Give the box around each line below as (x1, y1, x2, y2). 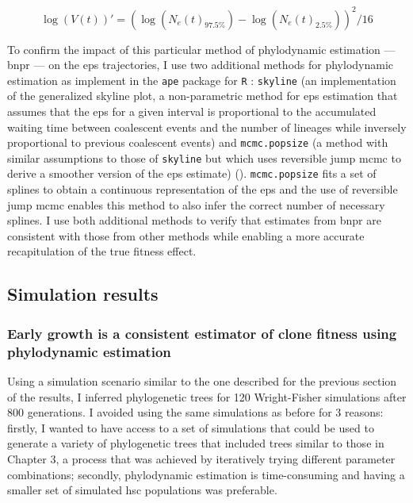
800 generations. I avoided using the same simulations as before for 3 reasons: (7, 404, 384, 420)
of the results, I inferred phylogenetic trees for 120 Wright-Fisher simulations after (7, 388, 407, 405)
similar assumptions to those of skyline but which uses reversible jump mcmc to (7, 149, 401, 166)
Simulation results (7, 282, 159, 306)
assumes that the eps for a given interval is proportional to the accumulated (7, 102, 377, 119)
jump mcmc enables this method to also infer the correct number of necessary (7, 196, 385, 213)
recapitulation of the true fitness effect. (7, 243, 197, 259)
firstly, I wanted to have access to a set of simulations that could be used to (7, 419, 374, 436)
